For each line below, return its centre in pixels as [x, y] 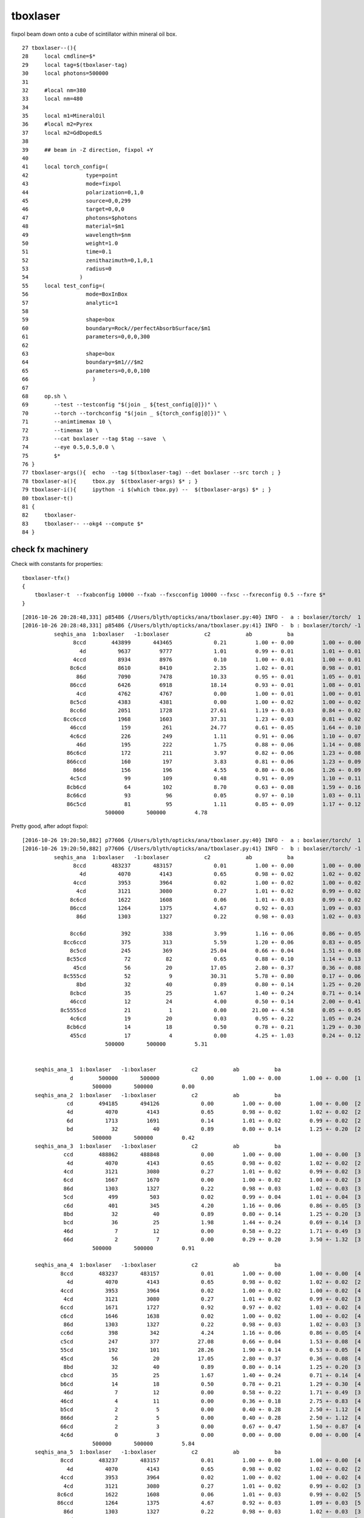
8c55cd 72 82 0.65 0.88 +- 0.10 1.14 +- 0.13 [214, 959]
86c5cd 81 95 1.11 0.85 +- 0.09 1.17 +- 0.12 [214, 804]
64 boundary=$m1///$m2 [83, 362]
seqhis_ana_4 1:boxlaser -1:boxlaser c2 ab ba [158, 1265]
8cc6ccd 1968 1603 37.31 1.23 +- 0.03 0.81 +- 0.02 [212, 719]
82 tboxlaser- [49, 515]
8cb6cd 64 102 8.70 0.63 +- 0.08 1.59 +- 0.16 [214, 787]
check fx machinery [50, 550]
